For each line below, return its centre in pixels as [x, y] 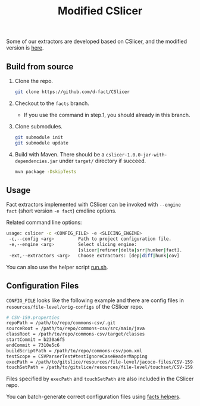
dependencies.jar [36, 161]
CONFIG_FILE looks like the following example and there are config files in [95, 300]
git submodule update [41, 143]
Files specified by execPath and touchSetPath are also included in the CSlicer [100, 379]
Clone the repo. [34, 81]
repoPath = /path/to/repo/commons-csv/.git [61, 323]
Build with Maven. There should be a [60, 154]
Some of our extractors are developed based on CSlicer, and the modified [97, 41]
